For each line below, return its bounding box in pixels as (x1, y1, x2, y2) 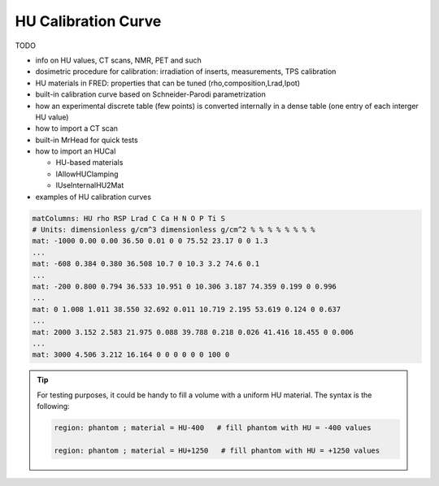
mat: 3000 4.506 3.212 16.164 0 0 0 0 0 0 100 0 (32, 350, 230, 359)
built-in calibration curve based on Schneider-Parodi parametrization (35, 89, 266, 99)
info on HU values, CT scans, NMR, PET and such (35, 55, 202, 65)
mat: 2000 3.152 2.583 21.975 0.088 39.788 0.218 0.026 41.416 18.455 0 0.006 (32, 328, 354, 336)
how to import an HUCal (35, 146, 116, 156)
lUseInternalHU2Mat (55, 180, 124, 190)
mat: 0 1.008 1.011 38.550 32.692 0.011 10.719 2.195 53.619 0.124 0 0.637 (32, 305, 341, 314)
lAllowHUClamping (55, 169, 119, 179)
